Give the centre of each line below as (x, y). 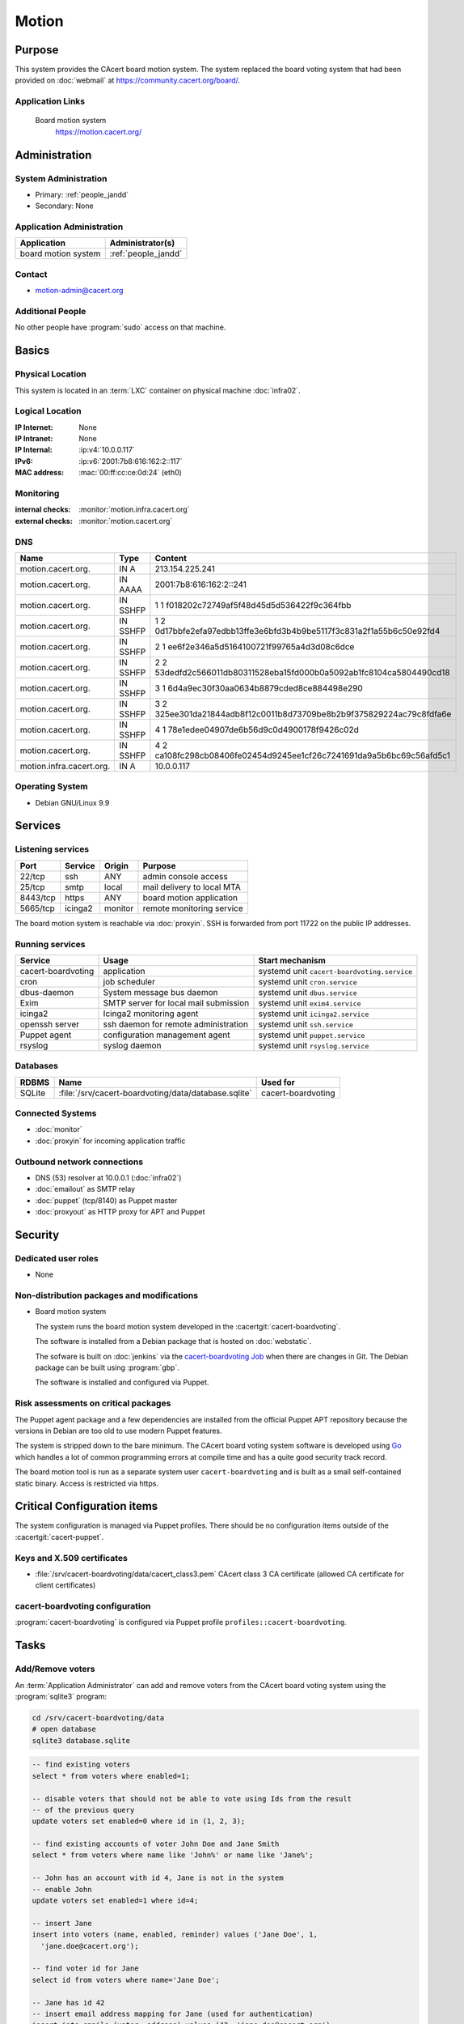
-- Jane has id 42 (68, 2003)
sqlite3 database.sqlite (81, 1740)
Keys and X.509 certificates (72, 1558)
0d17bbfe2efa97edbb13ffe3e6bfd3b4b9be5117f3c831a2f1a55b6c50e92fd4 (297, 631)
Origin (116, 865)
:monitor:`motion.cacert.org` (126, 521)
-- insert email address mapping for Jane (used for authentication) (173, 2013)
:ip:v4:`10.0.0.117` (107, 450)
